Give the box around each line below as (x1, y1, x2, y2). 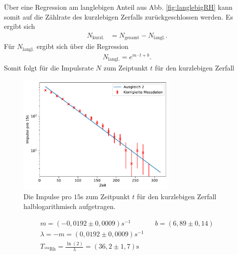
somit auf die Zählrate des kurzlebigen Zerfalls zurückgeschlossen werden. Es (4, 11, 233, 22)
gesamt (125, 35, 140, 41)
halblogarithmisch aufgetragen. (23, 201, 116, 211)
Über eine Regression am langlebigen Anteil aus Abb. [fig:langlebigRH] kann (4, 2, 233, 12)
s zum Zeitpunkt (80, 191, 130, 202)
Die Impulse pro (23, 191, 72, 202)
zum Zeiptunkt (103, 63, 148, 73)
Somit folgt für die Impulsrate (4, 63, 94, 73)
